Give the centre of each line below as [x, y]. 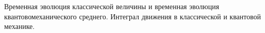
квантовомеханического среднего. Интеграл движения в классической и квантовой [132, 16]
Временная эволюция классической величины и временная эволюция [112, 6]
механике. [20, 26]
